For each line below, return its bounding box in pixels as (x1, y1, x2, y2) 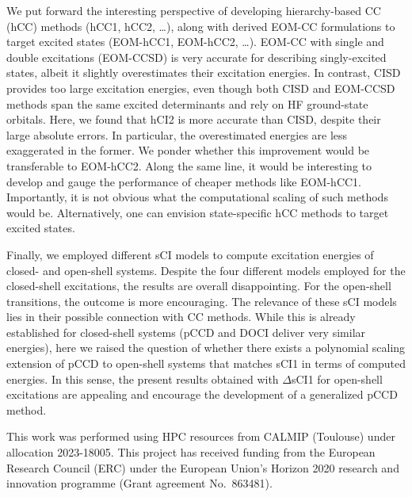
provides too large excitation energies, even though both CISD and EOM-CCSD (6, 79, 395, 96)
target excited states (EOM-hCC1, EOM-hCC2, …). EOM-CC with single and (6, 33, 384, 50)
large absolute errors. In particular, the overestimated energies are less (6, 126, 348, 143)
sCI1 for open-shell (291, 370, 383, 387)
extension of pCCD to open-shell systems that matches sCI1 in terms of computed (6, 355, 406, 372)
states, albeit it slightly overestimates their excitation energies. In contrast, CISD (6, 64, 401, 81)
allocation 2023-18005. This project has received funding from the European (6, 444, 376, 461)
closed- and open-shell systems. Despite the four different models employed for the (6, 262, 406, 278)
